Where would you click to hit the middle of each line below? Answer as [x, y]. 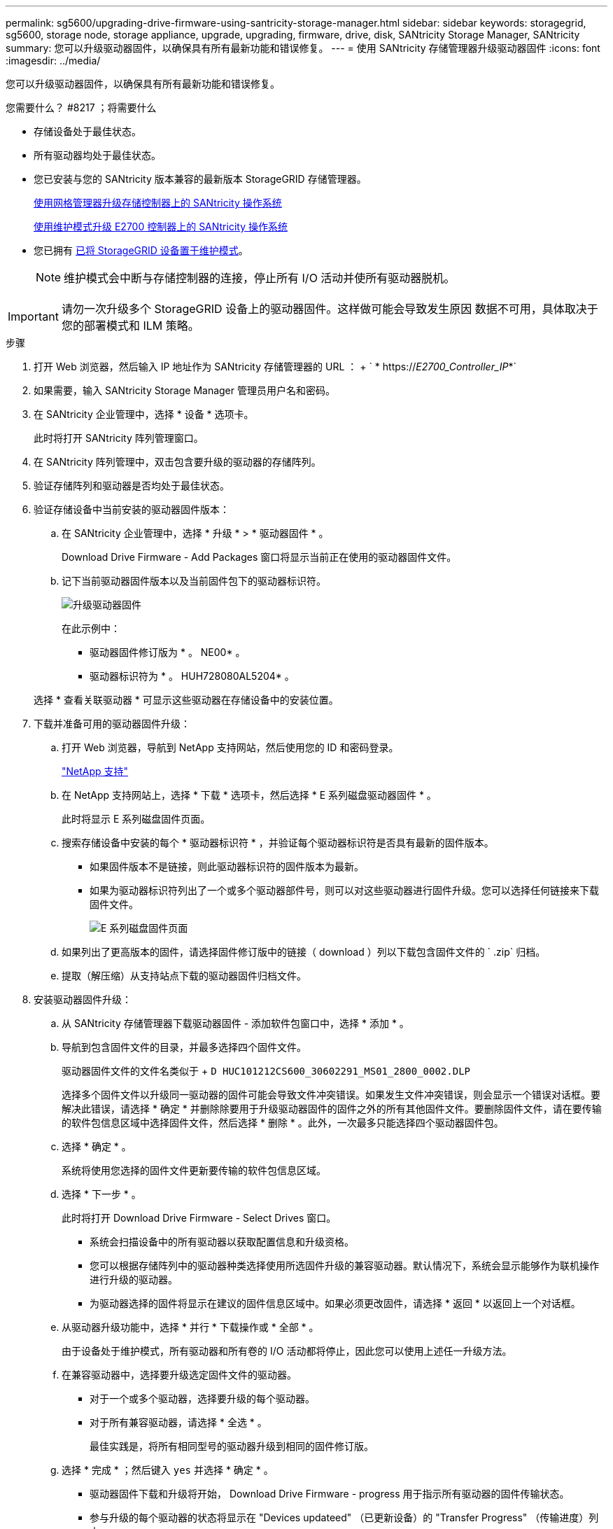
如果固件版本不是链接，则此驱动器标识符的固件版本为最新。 [227, 866]
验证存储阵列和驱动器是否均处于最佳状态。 [132, 486]
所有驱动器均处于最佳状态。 [97, 155]
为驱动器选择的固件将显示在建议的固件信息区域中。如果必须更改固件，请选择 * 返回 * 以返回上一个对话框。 [335, 1303]
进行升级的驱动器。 [134, 1279]
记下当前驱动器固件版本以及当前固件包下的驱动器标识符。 [194, 581]
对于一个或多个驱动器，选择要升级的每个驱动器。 [202, 1398]
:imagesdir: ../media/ [53, 61]
